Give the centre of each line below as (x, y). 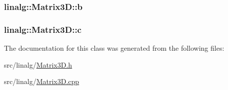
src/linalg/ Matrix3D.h (38, 64)
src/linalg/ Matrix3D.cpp (42, 81)
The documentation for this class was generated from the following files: (114, 48)
